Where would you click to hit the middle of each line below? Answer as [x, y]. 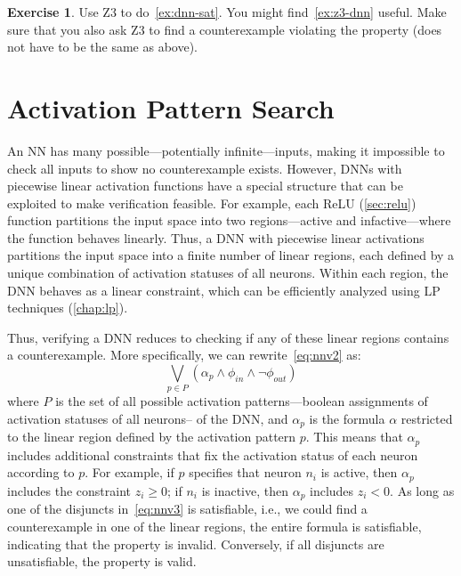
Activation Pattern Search [171, 107]
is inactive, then [245, 490]
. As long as [422, 490]
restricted [427, 418]
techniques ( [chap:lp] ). [68, 308]
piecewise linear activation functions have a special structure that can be [205, 186]
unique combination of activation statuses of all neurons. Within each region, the [228, 273]
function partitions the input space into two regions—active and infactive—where [229, 220]
